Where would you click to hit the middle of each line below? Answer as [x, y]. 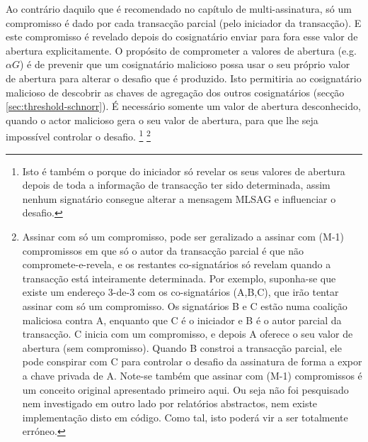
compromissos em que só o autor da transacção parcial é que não [163, 250]
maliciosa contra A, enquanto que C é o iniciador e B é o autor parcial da [182, 320]
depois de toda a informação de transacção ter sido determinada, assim [176, 185]
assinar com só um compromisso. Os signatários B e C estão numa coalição [185, 305]
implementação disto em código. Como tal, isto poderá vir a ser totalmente [185, 417]
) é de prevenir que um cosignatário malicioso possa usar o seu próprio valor [185, 64]
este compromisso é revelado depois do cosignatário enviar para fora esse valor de [182, 37]
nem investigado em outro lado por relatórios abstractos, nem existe [170, 403]
